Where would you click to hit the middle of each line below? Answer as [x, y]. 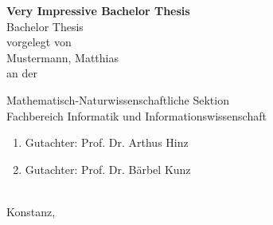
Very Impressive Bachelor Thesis [98, 10]
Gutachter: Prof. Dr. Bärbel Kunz [108, 169]
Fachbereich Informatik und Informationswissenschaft [136, 115]
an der [22, 73]
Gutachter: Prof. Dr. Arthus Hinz [107, 142]
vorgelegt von [39, 42]
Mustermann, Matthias [62, 57]
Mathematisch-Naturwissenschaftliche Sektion [118, 99]
